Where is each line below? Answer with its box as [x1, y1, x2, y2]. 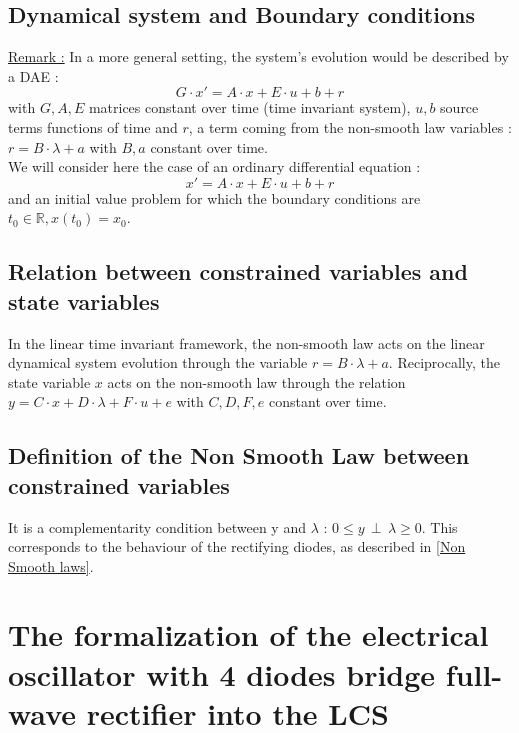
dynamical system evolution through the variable [8, 352, 308, 373]
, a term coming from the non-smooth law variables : [188, 116, 512, 137]
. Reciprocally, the [388, 352, 500, 373]
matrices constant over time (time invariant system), [88, 97, 411, 118]
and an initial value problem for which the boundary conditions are [8, 187, 421, 208]
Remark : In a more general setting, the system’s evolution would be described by [8, 46, 509, 67]
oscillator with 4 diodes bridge [8, 653, 436, 694]
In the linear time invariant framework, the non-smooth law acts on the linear [8, 332, 485, 353]
